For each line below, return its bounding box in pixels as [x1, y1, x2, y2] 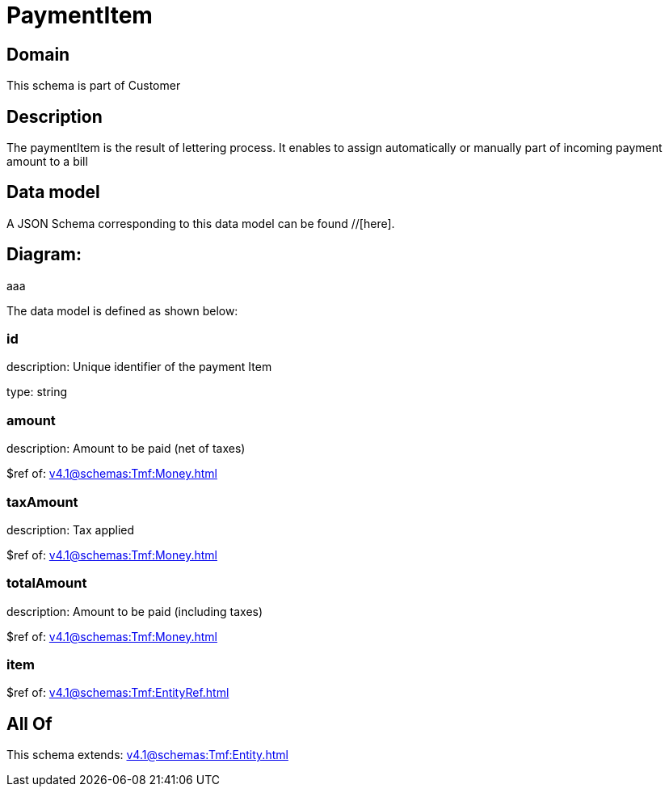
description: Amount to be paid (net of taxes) [6, 441, 246, 456]
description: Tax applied [6, 522, 135, 537]
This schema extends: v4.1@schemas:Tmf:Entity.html [6, 748, 288, 762]
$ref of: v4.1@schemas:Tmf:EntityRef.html [6, 685, 229, 700]
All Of [6, 713, 53, 734]
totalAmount [6, 575, 87, 592]
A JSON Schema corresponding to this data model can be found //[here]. [6, 216, 395, 230]
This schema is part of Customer [6, 78, 181, 93]
